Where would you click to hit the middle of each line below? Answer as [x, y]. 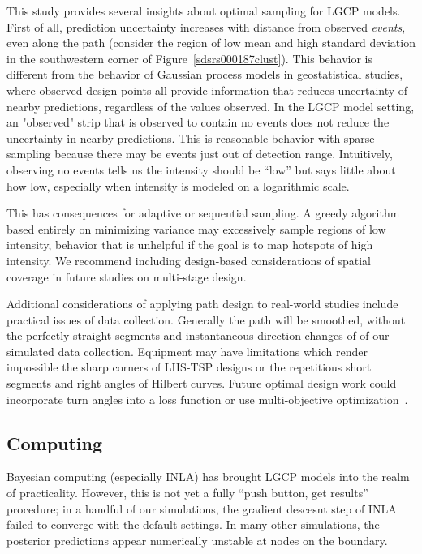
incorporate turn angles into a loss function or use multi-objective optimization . [207, 399]
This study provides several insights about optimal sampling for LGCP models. [204, 11]
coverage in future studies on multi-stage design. [127, 276]
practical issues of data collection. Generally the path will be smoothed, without [206, 319]
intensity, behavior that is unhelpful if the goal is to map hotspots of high [190, 245]
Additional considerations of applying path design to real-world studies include [202, 304]
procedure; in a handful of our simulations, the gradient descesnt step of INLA [202, 508]
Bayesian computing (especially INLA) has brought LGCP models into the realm [208, 477]
